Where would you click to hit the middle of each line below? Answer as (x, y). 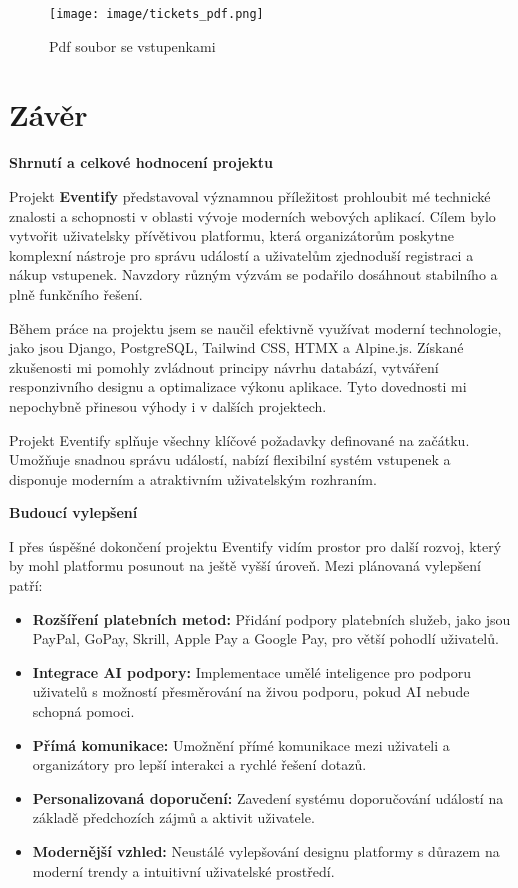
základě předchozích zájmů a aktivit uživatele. (173, 817)
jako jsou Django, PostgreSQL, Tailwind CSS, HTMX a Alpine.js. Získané (236, 347)
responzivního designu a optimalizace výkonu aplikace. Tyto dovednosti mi (238, 386)
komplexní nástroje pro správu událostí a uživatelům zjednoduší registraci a (241, 254)
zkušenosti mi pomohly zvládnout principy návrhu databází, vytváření (224, 366)
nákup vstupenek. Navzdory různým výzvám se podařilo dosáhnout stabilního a (253, 274)
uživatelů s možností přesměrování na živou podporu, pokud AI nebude (251, 691)
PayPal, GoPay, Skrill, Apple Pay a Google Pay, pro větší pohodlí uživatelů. (265, 638)
